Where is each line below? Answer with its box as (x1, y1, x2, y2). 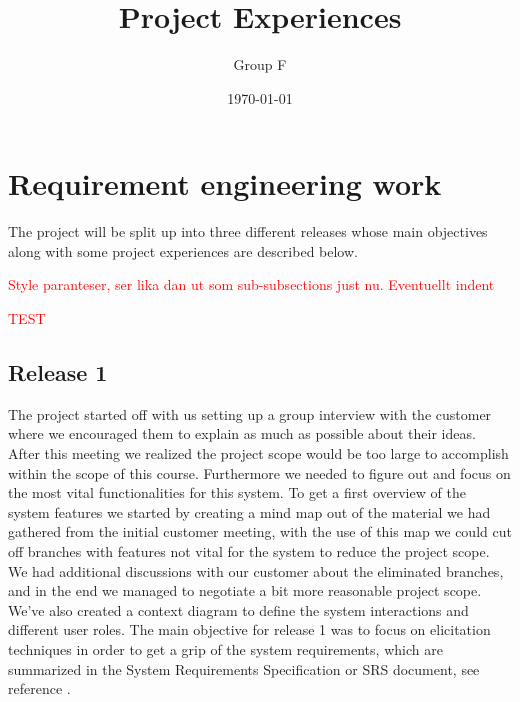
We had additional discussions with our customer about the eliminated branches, (8, 560, 504, 581)
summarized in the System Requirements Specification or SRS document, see (8, 658, 480, 679)
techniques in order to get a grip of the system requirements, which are (8, 638, 443, 659)
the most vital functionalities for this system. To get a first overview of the (8, 482, 466, 503)
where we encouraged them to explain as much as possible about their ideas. (8, 423, 476, 444)
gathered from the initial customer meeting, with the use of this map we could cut (8, 521, 512, 542)
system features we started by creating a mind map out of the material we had (8, 501, 491, 522)
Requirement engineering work (8, 163, 442, 204)
